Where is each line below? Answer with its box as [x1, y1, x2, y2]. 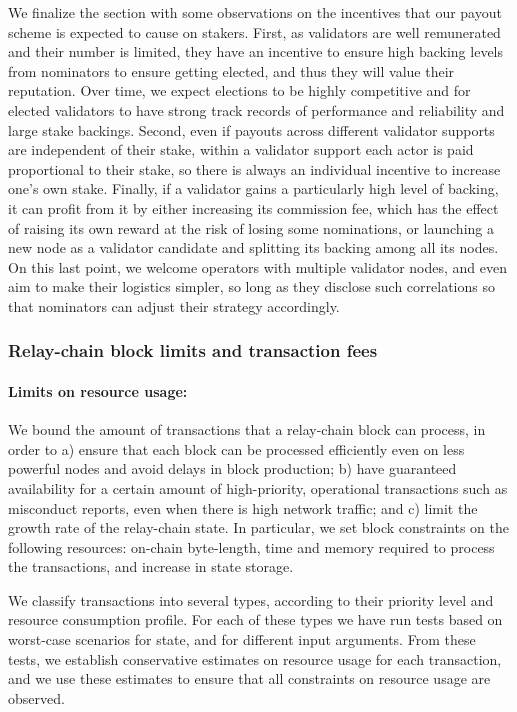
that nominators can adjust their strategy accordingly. [8, 295, 340, 316]
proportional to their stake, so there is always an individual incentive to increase [8, 158, 501, 179]
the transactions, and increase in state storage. [8, 556, 294, 577]
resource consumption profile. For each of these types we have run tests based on [8, 609, 503, 630]
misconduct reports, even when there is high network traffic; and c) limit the [8, 497, 478, 518]
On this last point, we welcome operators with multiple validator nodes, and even [8, 256, 507, 277]
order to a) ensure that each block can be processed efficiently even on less [8, 438, 465, 459]
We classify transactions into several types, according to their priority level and [8, 589, 494, 610]
